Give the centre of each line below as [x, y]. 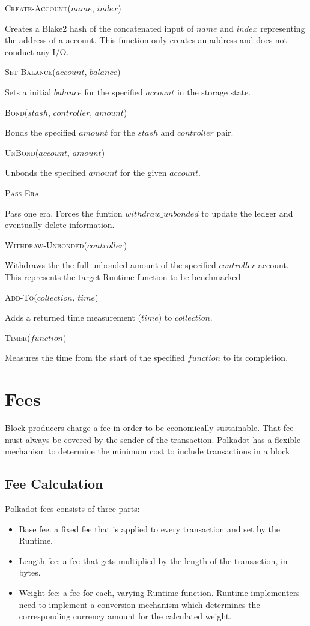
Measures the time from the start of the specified [95, 357]
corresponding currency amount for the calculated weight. [125, 616]
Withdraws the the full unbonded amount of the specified [111, 265]
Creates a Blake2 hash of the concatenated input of [99, 28]
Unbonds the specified [45, 173]
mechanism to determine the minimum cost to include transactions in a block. [149, 451]
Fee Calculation [54, 483]
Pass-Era [22, 192]
